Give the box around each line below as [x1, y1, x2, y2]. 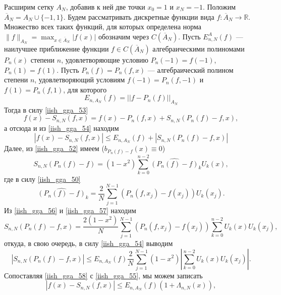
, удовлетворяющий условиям [34, 74, 125, 85]
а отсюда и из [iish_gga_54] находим [4, 122, 119, 133]
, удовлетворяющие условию [61, 54, 148, 65]
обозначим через [98, 31, 149, 41]
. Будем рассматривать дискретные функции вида [63, 11, 214, 22]
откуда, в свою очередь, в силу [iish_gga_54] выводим [4, 237, 173, 248]
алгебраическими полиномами [152, 43, 245, 54]
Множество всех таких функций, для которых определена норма [4, 21, 202, 32]
